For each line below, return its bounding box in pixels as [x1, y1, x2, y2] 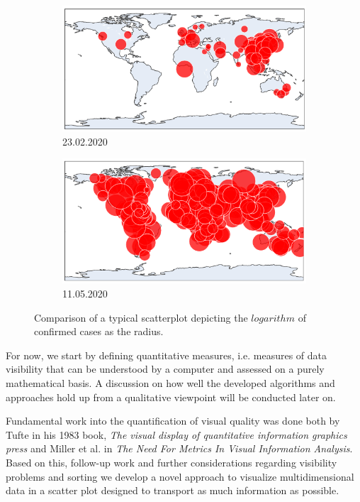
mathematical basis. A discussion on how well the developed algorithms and [6, 376, 335, 391]
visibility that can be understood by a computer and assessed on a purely [6, 361, 325, 376]
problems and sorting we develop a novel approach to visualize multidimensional [6, 469, 354, 484]
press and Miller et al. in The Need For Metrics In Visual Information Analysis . [6, 441, 353, 456]
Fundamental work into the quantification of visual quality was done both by [6, 413, 340, 428]
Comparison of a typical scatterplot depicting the [34, 310, 248, 324]
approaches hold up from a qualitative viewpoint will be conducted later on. [6, 389, 336, 404]
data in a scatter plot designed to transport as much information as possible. [6, 483, 339, 498]
